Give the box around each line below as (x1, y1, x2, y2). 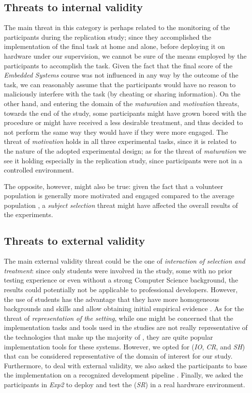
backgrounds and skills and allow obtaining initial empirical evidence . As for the (4, 303, 244, 314)
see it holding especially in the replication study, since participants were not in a (4, 155, 242, 165)
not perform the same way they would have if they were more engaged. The (4, 126, 228, 137)
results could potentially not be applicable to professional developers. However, (4, 284, 238, 295)
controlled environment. (4, 165, 74, 175)
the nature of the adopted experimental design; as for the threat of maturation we (4, 145, 247, 156)
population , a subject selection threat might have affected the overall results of (4, 200, 238, 210)
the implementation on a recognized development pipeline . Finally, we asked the (4, 370, 243, 380)
